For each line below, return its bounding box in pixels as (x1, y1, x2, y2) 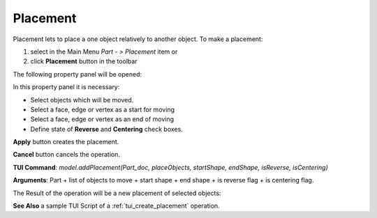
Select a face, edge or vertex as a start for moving (30, 105, 175, 114)
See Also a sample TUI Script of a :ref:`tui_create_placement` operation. (13, 202, 220, 210)
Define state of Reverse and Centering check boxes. (30, 125, 183, 133)
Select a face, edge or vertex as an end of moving (30, 115, 175, 123)
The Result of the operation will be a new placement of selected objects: (13, 189, 221, 197)
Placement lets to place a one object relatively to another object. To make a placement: (13, 35, 263, 43)
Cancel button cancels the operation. (13, 150, 121, 159)
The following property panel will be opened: (13, 70, 142, 78)
